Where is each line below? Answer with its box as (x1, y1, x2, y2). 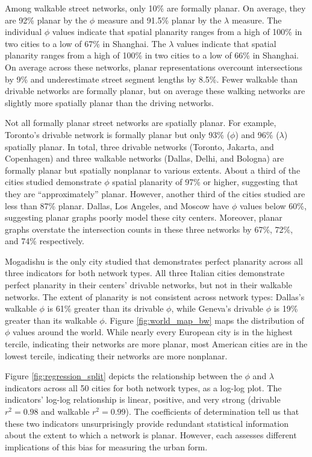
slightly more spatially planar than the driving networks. (5, 96, 214, 109)
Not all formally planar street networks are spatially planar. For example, (5, 116, 276, 129)
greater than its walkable (5, 314, 97, 326)
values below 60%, (239, 199, 307, 212)
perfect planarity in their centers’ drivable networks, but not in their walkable (5, 279, 292, 291)
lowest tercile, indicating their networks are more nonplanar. (5, 349, 228, 362)
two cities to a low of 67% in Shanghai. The (5, 37, 166, 49)
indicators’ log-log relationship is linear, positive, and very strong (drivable (5, 393, 281, 406)
